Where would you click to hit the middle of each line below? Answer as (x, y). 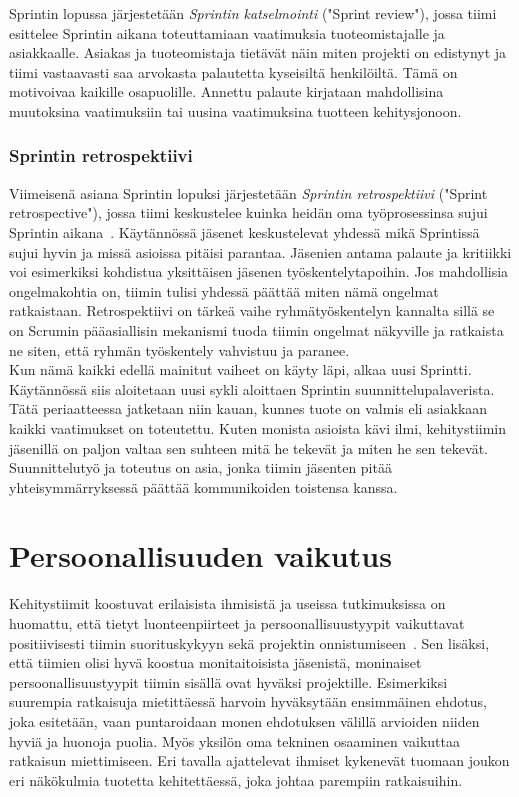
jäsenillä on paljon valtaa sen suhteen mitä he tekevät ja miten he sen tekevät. (248, 447)
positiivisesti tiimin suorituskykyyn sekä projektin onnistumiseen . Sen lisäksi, (249, 642)
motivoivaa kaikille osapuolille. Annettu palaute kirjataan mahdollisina (226, 91)
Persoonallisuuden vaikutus (200, 555)
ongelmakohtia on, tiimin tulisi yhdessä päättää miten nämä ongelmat (224, 290)
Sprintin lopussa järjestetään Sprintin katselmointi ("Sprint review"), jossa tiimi (253, 13)
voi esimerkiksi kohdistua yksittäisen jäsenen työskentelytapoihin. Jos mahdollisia (259, 271)
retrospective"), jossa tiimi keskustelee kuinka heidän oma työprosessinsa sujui (248, 212)
